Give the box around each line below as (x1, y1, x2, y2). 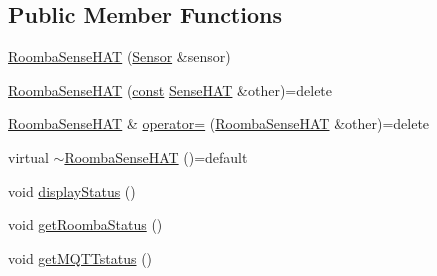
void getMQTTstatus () (8, 247, 153, 268)
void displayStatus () (8, 180, 136, 201)
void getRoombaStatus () (8, 214, 163, 235)
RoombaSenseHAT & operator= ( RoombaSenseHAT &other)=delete (8, 113, 430, 134)
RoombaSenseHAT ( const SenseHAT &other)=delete (8, 79, 333, 100)
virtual (8, 146, 49, 167)
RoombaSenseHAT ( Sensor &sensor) (8, 46, 231, 67)
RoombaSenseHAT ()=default (64, 146, 248, 167)
